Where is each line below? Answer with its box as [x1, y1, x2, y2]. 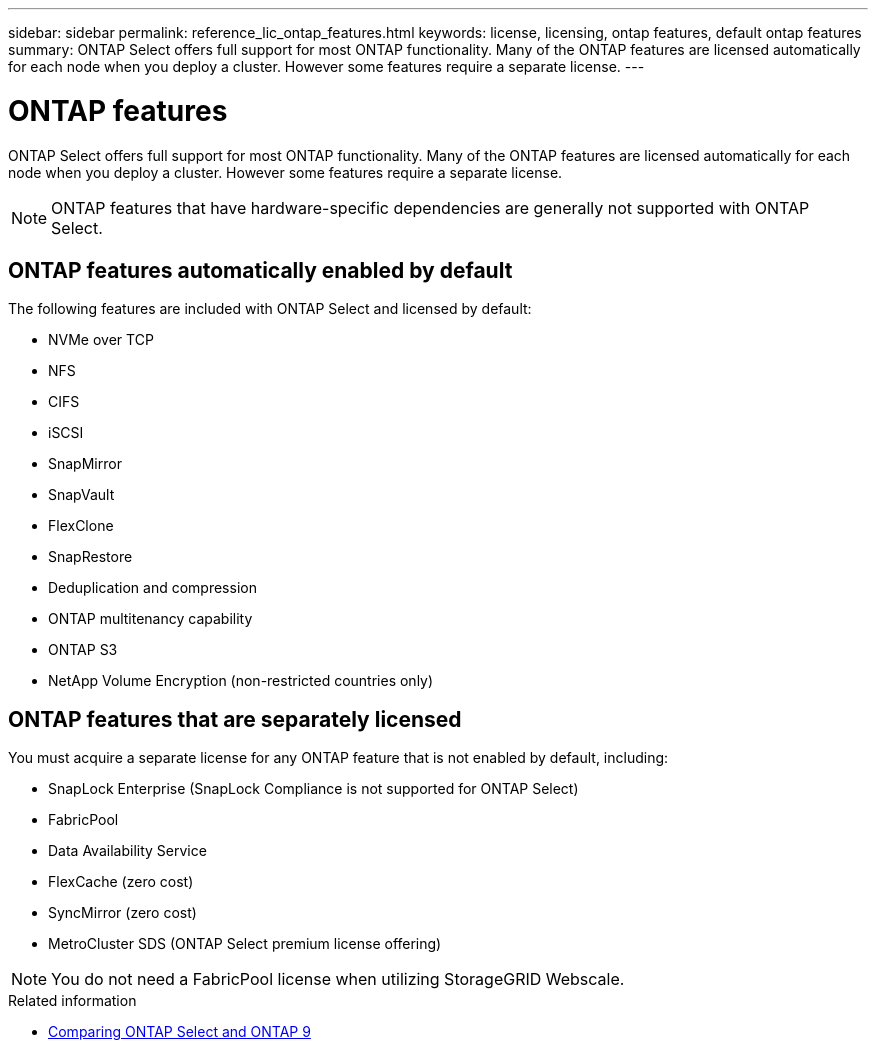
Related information [8, 992, 137, 1010]
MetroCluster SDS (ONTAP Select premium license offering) [48, 935, 442, 953]
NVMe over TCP [48, 331, 154, 349]
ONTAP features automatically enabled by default [8, 257, 513, 283]
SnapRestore [48, 548, 133, 566]
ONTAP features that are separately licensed [8, 706, 462, 732]
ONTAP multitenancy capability [48, 610, 253, 628]
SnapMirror [48, 455, 122, 473]
